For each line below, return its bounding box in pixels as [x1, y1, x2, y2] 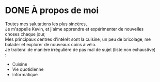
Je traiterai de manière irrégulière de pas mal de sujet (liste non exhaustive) [5, 47, 156, 52]
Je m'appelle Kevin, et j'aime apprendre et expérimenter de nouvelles [5, 26, 144, 32]
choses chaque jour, [5, 31, 46, 37]
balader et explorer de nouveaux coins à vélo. [5, 41, 96, 47]
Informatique [12, 71, 38, 77]
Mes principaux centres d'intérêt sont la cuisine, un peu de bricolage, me [5, 36, 151, 42]
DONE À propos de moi [5, 5, 99, 16]
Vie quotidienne [12, 66, 44, 72]
